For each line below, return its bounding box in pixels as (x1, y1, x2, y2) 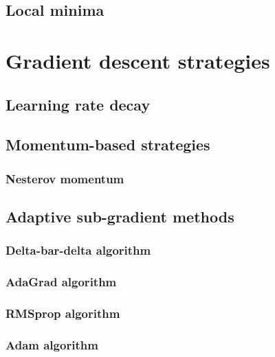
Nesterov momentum (5, 170, 124, 187)
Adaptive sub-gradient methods (5, 205, 234, 227)
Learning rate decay (5, 93, 151, 115)
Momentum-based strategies (5, 134, 210, 155)
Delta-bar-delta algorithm (5, 242, 151, 259)
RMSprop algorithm (5, 304, 120, 321)
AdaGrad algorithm (5, 273, 117, 290)
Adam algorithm (5, 336, 98, 353)
